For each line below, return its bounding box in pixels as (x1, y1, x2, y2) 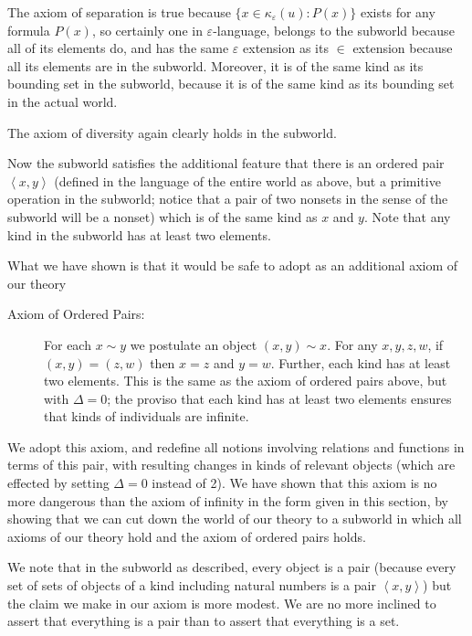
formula (7, 20, 50, 39)
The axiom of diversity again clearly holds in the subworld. (7, 122, 337, 142)
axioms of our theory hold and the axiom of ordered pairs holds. (7, 526, 366, 546)
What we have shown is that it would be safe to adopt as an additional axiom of (7, 256, 458, 275)
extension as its (243, 38, 329, 58)
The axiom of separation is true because (7, 3, 231, 21)
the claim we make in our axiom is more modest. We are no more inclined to (7, 593, 436, 612)
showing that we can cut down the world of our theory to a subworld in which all (7, 509, 462, 528)
